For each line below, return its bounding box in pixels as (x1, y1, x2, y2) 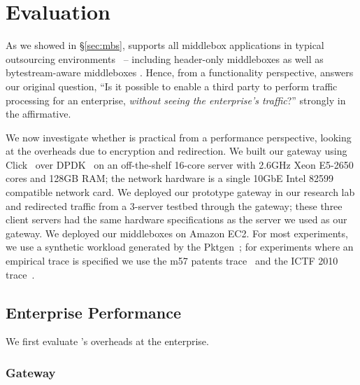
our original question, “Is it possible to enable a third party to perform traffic (6, 78, 338, 93)
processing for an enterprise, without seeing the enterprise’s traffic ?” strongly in (6, 92, 346, 107)
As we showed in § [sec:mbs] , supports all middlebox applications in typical (6, 38, 324, 52)
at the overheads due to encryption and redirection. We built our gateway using (6, 143, 347, 158)
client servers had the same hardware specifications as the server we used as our (6, 212, 347, 227)
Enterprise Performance (6, 301, 182, 323)
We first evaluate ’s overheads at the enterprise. (6, 334, 209, 349)
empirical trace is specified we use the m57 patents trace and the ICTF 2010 (6, 253, 338, 268)
